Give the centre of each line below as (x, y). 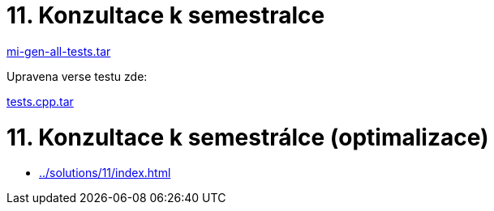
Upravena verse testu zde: (77, 76)
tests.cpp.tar (40, 101)
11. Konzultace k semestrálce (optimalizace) (248, 137)
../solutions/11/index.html (105, 173)
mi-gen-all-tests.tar (59, 51)
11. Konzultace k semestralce (166, 15)
